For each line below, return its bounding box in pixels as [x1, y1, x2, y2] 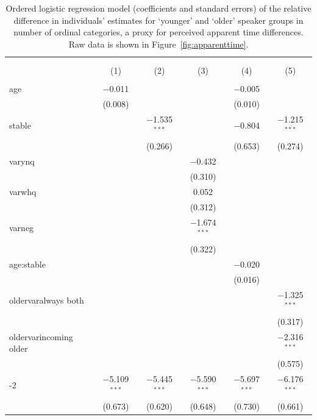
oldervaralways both [9, 294, 84, 307]
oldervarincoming [9, 330, 73, 343]
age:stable [9, 257, 46, 270]
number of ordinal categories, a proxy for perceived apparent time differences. [13, 26, 304, 38]
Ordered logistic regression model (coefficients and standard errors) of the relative [5, 2, 312, 14]
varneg [9, 221, 34, 234]
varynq [9, 155, 35, 168]
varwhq [9, 185, 37, 198]
